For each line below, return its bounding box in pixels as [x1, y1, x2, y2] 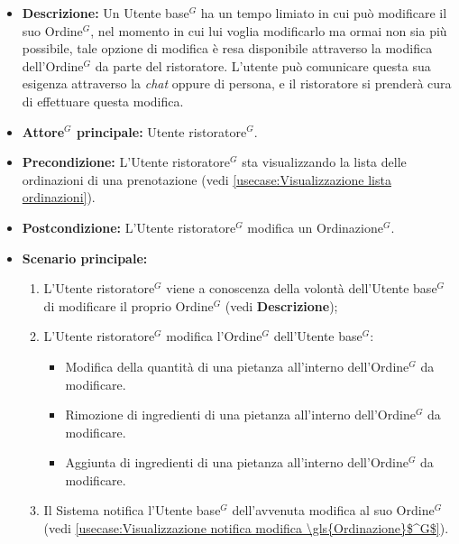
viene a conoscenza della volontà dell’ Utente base [166, 279, 437, 298]
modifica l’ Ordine [166, 327, 262, 346]
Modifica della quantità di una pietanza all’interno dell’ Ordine [65, 356, 409, 375]
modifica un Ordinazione [247, 217, 383, 236]
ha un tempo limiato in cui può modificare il [200, 4, 447, 22]
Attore [22, 122, 65, 141]
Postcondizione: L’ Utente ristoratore [22, 217, 236, 236]
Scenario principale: [22, 248, 148, 267]
